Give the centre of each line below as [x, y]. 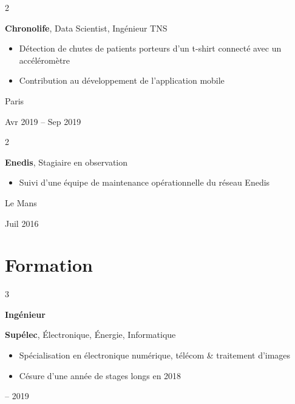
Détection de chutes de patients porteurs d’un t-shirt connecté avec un [150, 48]
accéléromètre [45, 60]
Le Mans [21, 202]
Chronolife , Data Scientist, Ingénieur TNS [86, 28]
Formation [49, 265]
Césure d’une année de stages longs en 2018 [100, 375]
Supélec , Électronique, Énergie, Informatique [90, 335]
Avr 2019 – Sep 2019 [43, 121]
